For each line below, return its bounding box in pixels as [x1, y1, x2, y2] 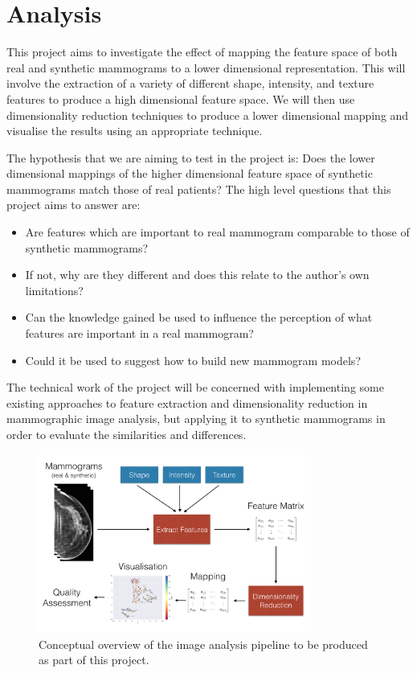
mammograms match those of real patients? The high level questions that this [6, 180, 391, 197]
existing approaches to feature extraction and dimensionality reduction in [6, 394, 368, 411]
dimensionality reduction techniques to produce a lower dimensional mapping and [6, 106, 409, 123]
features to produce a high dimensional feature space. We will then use [6, 90, 355, 107]
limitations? [25, 281, 84, 298]
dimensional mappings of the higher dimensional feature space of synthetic [6, 165, 373, 182]
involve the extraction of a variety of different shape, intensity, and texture [6, 75, 374, 92]
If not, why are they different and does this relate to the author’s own [25, 266, 370, 283]
